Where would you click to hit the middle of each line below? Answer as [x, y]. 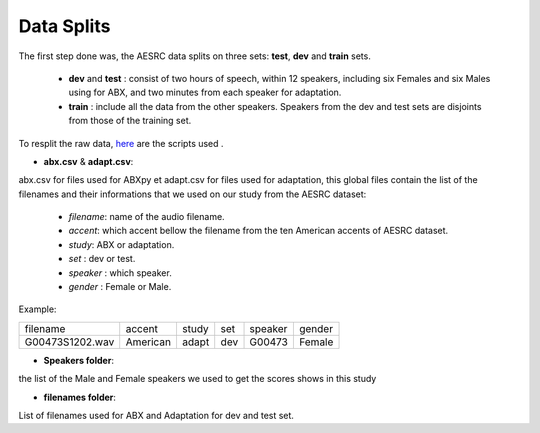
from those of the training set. [130, 121]
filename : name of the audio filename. [146, 217]
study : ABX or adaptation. [121, 244]
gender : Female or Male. [120, 287]
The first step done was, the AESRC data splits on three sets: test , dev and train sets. [195, 56]
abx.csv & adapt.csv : [88, 161]
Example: [37, 309]
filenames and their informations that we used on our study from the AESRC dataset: [192, 194]
